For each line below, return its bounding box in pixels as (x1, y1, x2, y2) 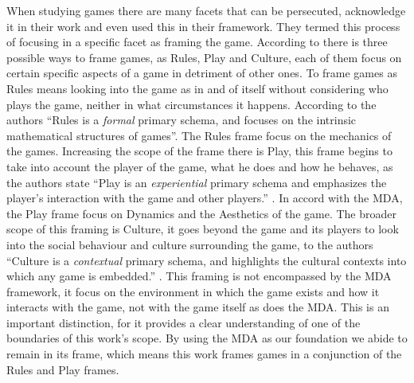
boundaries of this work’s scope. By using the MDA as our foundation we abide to (6, 330, 408, 346)
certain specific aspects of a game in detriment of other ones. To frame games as (6, 64, 397, 81)
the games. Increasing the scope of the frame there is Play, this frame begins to (6, 143, 393, 159)
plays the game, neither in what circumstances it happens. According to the (6, 96, 377, 112)
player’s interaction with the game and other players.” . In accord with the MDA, (6, 190, 403, 206)
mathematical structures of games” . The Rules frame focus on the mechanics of (6, 127, 392, 143)
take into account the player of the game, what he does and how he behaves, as (6, 158, 393, 174)
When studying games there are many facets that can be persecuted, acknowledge (6, 2, 406, 18)
